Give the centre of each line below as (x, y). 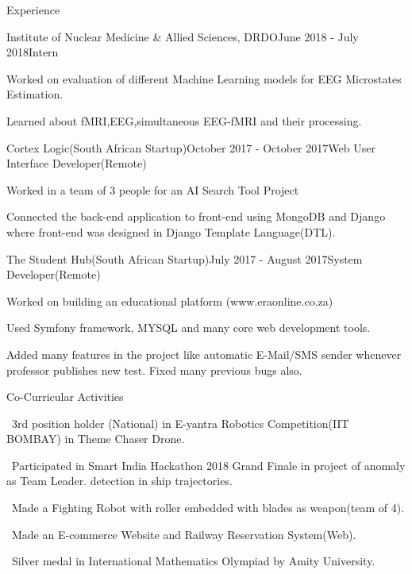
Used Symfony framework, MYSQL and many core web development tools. (189, 327)
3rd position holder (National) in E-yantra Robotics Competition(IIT (180, 423)
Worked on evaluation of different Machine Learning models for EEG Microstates (204, 78)
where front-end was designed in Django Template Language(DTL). (171, 231)
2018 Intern (33, 52)
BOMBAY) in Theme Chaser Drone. (96, 439)
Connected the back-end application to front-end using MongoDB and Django (196, 216)
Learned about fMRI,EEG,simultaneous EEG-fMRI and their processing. (184, 120)
